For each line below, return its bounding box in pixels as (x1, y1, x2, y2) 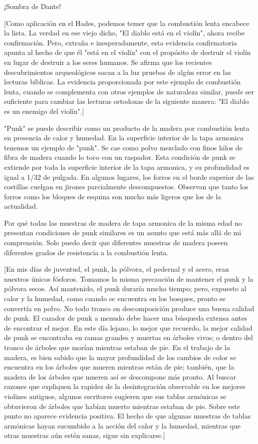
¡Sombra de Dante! (4, 1, 61, 11)
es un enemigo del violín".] (4, 105, 84, 116)
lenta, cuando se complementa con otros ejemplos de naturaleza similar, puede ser (4, 86, 254, 96)
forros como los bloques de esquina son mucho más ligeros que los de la (4, 191, 222, 201)
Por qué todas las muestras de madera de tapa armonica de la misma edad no (4, 217, 242, 228)
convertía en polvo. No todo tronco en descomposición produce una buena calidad (4, 303, 255, 313)
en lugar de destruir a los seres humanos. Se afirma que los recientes (4, 56, 212, 67)
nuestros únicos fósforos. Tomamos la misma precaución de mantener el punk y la (4, 273, 254, 284)
